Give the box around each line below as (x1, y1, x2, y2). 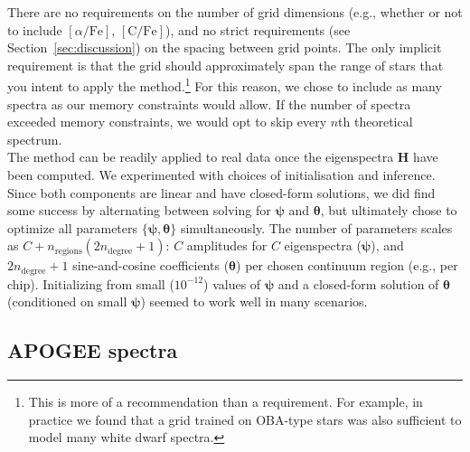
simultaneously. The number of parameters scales (180, 218, 453, 237)
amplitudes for (186, 236, 268, 255)
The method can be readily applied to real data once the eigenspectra (7, 147, 394, 166)
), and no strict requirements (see (165, 20, 351, 39)
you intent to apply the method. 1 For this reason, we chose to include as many (7, 74, 442, 96)
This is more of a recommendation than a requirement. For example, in (28, 392, 423, 411)
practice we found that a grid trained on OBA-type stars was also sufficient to (28, 410, 462, 428)
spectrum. (7, 129, 62, 148)
